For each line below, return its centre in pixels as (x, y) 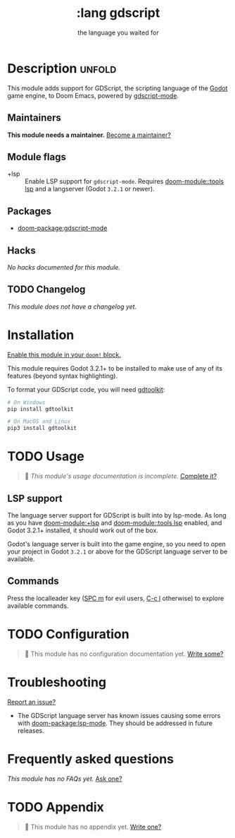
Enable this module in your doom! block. (64, 354)
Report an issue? (32, 702)
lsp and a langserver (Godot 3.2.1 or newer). (90, 189)
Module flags (37, 157)
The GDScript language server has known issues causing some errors (119, 715)
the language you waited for (118, 32)
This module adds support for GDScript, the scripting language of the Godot (118, 88)
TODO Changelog (46, 290)
